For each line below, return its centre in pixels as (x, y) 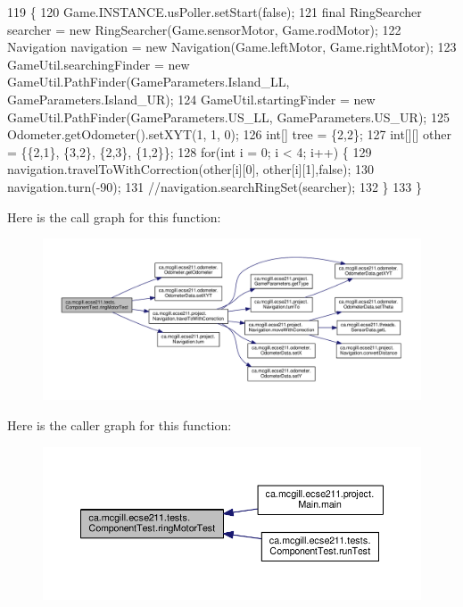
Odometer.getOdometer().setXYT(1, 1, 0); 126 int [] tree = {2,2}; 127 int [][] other (230, 134)
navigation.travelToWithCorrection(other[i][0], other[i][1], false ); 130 (191, 169)
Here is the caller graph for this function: (120, 425)
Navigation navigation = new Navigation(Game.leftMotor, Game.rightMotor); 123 (232, 47)
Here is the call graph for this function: (114, 216)
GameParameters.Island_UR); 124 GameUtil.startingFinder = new (191, 99)
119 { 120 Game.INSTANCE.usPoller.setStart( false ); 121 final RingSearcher (215, 12)
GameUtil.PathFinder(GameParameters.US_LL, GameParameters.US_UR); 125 (228, 116)
